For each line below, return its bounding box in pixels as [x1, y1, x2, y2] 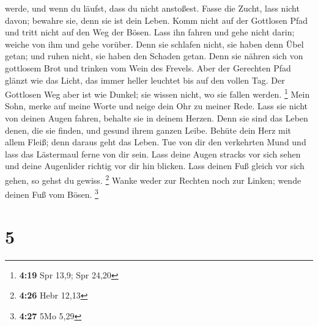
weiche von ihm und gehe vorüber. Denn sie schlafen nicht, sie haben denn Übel [5, 37, 304, 50]
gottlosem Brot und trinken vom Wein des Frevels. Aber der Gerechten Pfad [5, 61, 291, 74]
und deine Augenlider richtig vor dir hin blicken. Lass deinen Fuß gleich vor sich [5, 159, 305, 172]
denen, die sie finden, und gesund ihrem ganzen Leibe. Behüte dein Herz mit [5, 123, 292, 136]
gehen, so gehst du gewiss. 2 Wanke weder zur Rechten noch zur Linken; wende [5, 172, 301, 186]
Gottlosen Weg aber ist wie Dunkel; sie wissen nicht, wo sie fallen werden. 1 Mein [5, 86, 310, 100]
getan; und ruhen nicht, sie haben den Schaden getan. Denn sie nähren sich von [5, 49, 303, 62]
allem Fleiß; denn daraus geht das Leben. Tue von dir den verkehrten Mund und [5, 136, 306, 148]
